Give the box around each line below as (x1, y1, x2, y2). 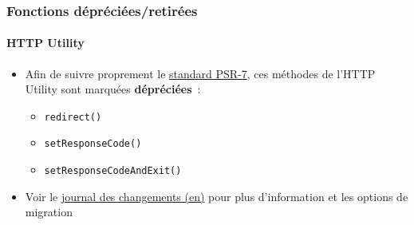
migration (25, 203, 73, 220)
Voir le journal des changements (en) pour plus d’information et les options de (25, 187, 408, 204)
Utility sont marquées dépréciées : (25, 81, 201, 97)
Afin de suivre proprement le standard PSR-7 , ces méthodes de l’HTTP (25, 65, 376, 81)
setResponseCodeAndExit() (44, 165, 182, 177)
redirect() (44, 111, 102, 123)
